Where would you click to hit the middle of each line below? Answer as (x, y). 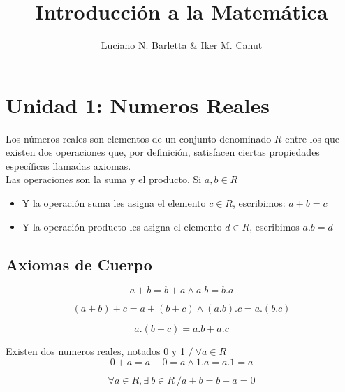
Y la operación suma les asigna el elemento (114, 203)
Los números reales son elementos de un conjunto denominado (139, 138)
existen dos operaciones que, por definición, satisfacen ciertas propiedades (163, 152)
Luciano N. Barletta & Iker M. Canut (182, 45)
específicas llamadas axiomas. (68, 165)
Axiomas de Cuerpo (79, 264)
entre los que (313, 138)
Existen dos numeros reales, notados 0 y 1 (95, 351)
